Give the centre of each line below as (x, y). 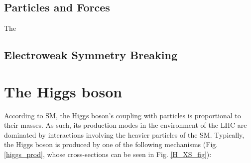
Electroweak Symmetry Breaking (91, 55)
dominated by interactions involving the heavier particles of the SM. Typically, (124, 134)
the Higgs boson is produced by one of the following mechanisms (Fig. (111, 144)
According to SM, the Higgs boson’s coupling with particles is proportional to (123, 115)
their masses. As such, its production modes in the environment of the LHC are (125, 125)
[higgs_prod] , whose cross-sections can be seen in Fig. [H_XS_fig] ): (108, 154)
